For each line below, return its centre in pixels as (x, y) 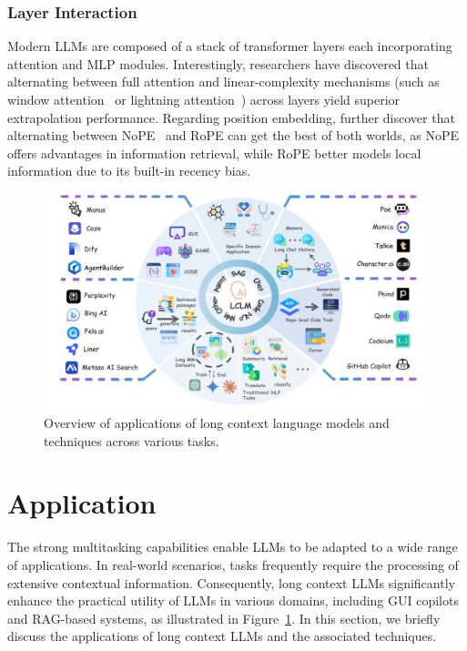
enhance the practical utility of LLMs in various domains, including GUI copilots (233, 600)
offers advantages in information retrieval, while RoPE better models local (214, 153)
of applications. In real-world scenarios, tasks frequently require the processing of (233, 564)
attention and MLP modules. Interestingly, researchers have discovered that (218, 63)
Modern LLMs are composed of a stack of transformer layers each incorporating (230, 46)
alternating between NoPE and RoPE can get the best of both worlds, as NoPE (233, 135)
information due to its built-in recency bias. (129, 171)
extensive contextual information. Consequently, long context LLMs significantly (231, 582)
